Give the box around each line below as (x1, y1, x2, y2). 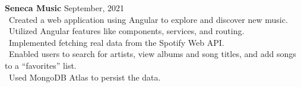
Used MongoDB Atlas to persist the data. (9, 71, 161, 83)
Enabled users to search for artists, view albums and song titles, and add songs (9, 48, 296, 60)
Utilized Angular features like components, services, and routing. (9, 25, 245, 37)
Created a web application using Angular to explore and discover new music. (9, 13, 288, 25)
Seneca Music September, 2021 (5, 2, 125, 14)
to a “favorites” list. (5, 59, 77, 71)
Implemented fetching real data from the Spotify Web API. (9, 36, 224, 48)
